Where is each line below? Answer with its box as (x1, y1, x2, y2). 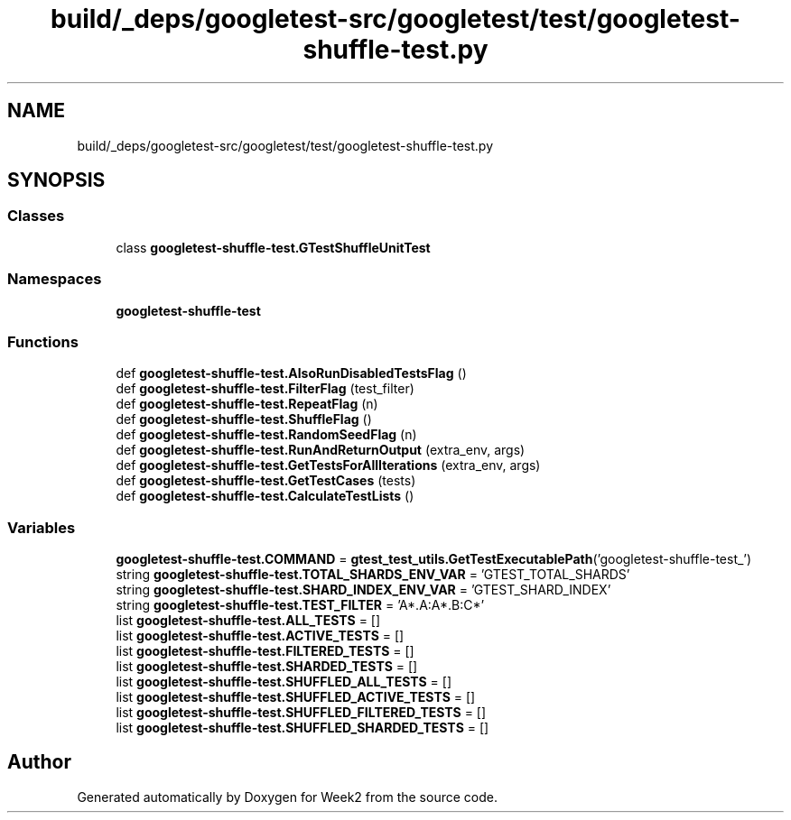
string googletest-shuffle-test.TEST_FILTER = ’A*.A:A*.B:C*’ (116, 597, 485, 613)
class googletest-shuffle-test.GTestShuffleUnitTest (116, 239, 431, 255)
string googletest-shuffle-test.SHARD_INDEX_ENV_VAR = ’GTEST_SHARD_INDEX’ (116, 582, 611, 598)
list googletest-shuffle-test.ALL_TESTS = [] (116, 613, 381, 629)
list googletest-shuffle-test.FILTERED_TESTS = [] (116, 643, 414, 659)
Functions (7, 332, 79, 351)
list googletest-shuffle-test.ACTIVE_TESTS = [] (116, 628, 405, 644)
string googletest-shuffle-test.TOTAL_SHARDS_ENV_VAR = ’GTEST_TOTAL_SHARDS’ (116, 567, 630, 583)
